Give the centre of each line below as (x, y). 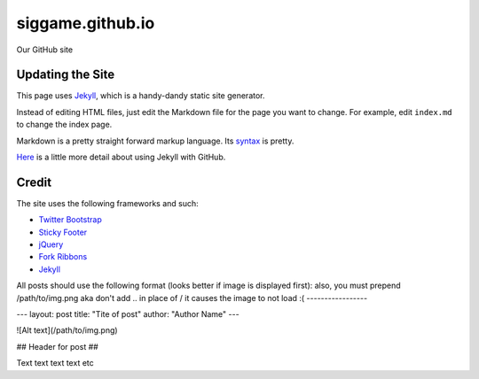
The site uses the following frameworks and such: (107, 203)
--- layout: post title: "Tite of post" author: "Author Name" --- (128, 314)
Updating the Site (66, 75)
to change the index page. (64, 125)
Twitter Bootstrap (70, 220)
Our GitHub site (45, 50)
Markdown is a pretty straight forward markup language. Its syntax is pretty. (155, 141)
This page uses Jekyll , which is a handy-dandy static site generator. (141, 96)
